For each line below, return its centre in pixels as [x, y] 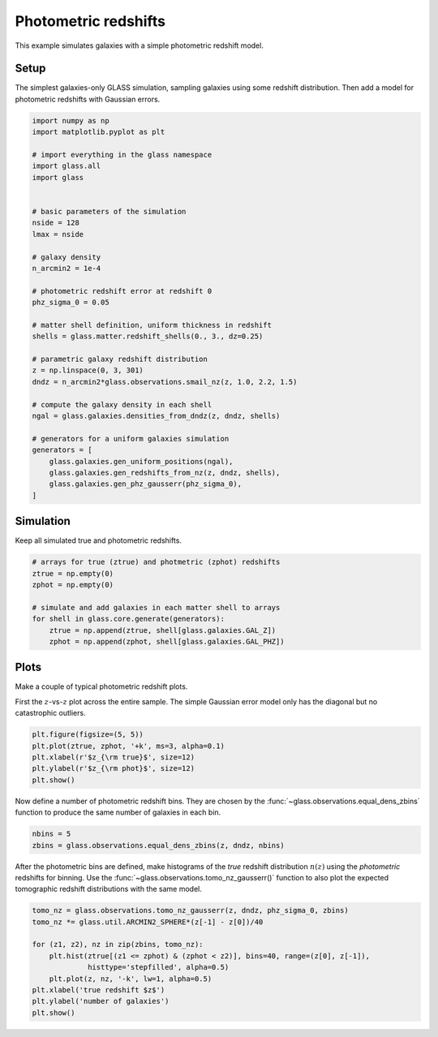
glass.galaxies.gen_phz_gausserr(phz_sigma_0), [146, 484]
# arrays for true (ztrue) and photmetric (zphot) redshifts [156, 562]
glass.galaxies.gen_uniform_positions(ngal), [141, 461]
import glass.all [67, 166]
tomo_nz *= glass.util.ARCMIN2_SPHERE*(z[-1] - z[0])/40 [148, 922]
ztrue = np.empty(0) [73, 573]
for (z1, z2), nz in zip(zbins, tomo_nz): [118, 944]
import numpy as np [71, 120]
